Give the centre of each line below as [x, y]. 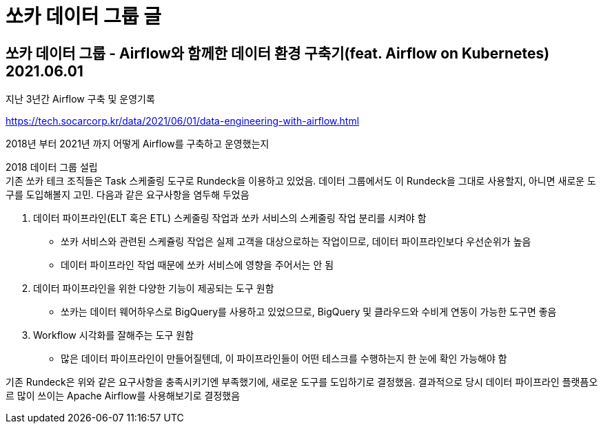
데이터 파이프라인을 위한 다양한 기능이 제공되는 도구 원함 [154, 289]
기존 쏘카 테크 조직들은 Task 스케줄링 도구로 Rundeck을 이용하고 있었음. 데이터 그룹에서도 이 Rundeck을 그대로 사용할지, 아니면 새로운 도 [301, 181]
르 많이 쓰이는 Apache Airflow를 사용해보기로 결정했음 [123, 396]
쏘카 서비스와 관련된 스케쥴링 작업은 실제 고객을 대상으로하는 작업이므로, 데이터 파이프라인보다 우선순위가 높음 [296, 242]
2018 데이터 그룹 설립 [52, 167]
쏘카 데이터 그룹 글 [83, 17]
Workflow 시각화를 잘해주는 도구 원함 [114, 335]
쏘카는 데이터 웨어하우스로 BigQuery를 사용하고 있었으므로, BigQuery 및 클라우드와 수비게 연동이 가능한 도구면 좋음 [309, 312]
